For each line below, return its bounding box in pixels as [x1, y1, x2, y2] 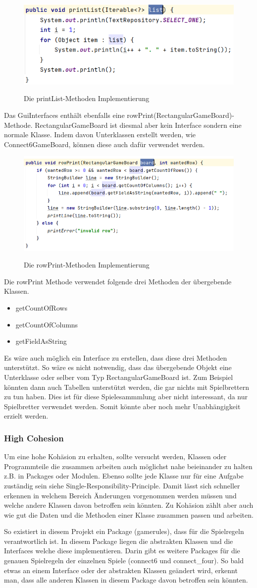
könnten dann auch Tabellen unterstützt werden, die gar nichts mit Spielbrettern [4, 381, 250, 392]
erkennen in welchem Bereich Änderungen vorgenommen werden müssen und [4, 490, 237, 500]
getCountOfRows [15, 302, 67, 313]
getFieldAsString [15, 336, 67, 346]
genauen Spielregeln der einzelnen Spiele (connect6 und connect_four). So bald [4, 555, 244, 566]
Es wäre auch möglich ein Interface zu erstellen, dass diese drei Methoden [4, 352, 227, 363]
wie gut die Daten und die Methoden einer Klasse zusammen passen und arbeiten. [4, 509, 254, 520]
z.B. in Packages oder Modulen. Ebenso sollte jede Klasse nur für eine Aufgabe [4, 471, 244, 481]
